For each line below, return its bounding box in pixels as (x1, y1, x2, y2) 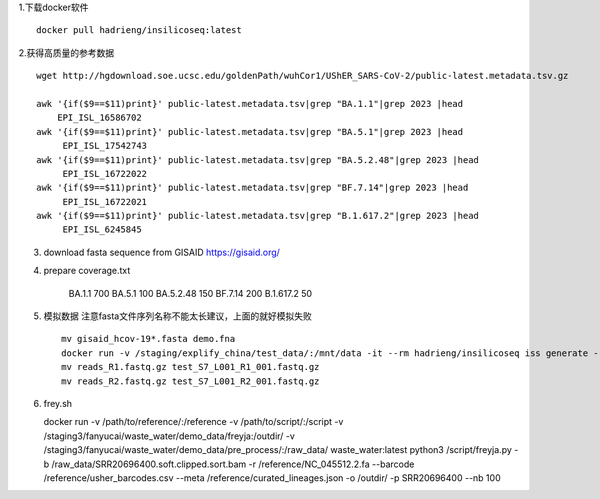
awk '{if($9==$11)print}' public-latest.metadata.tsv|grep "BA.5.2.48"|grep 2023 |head (36, 154, 480, 165)
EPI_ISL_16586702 (56, 112, 142, 124)
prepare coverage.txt (43, 265, 131, 277)
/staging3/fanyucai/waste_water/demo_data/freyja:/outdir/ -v (43, 430, 295, 442)
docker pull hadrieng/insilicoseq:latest (36, 25, 242, 36)
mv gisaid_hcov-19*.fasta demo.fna (61, 333, 236, 345)
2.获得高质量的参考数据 (18, 46, 115, 59)
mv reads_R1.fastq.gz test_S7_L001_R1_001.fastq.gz (61, 361, 320, 373)
